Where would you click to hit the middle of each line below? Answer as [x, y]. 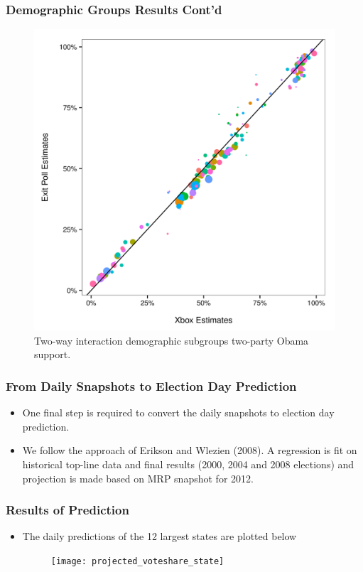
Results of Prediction [67, 510]
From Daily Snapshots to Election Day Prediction [151, 385]
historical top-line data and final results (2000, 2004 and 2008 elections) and [188, 464]
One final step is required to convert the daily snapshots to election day [178, 412]
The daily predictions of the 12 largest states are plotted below [159, 536]
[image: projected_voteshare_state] [137, 561]
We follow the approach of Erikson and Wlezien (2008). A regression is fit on [190, 450]
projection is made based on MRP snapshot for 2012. [138, 478]
